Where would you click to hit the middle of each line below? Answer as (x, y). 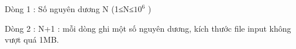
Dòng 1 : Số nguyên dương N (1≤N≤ (69, 9)
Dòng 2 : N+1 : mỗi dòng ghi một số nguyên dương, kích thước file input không (148, 28)
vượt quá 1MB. (32, 39)
